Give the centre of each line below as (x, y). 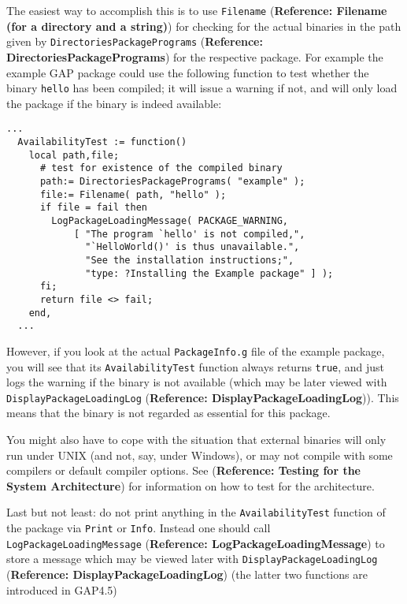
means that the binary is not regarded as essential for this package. (168, 413)
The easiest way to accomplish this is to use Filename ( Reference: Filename (197, 10)
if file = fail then (93, 208)
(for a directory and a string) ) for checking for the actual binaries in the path (204, 26)
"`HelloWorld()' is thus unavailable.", (192, 247)
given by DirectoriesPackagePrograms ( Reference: (135, 41)
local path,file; (74, 155)
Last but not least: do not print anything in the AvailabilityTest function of (196, 512)
